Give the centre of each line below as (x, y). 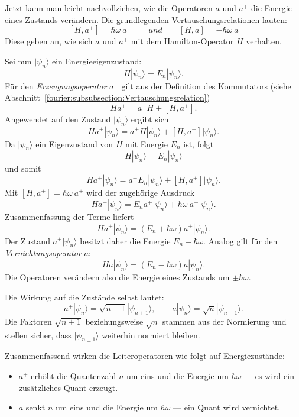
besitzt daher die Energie (125, 240)
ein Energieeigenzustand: (97, 61)
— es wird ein (269, 376)
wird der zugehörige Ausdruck (141, 192)
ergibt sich (150, 119)
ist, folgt (199, 143)
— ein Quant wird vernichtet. (227, 407)
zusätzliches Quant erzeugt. (68, 387)
